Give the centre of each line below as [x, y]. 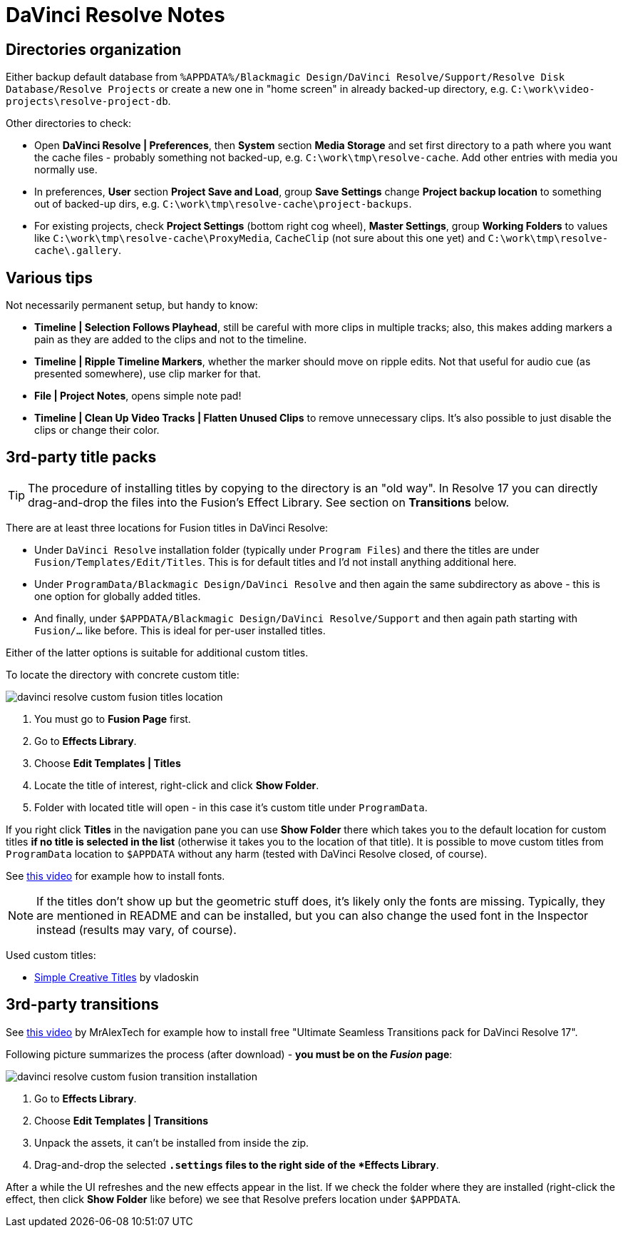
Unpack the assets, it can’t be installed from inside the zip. [172, 1142]
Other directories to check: [69, 123]
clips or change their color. [97, 430]
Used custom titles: [51, 955]
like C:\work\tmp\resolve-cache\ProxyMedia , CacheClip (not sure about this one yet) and [260, 238]
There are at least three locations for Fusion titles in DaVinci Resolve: [167, 527]
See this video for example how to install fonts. [115, 876]
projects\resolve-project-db [87, 102]
